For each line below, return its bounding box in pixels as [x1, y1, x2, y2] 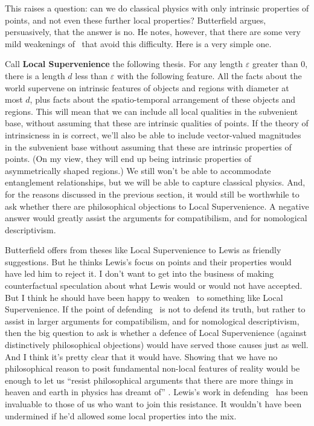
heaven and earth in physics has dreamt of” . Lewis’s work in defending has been [5, 386, 309, 398]
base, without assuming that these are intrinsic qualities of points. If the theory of [5, 117, 309, 129]
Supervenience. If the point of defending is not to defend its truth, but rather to [5, 303, 306, 315]
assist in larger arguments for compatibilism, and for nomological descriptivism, [5, 314, 300, 327]
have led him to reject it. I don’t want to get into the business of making [5, 267, 274, 280]
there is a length [5, 69, 65, 82]
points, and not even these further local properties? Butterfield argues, [5, 13, 266, 26]
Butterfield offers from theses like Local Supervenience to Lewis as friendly [5, 244, 281, 256]
